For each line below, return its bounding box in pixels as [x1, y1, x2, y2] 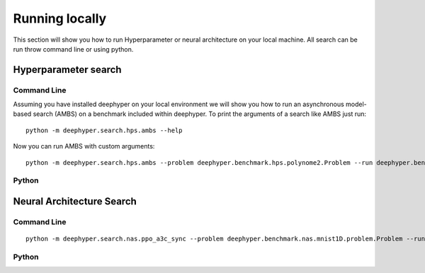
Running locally [13, 11, 107, 26]
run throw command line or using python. [13, 45, 134, 53]
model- [346, 100, 368, 109]
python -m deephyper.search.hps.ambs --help [25, 126, 183, 134]
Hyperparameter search [13, 64, 122, 76]
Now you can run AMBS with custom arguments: [13, 142, 155, 151]
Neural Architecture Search [13, 195, 137, 208]
